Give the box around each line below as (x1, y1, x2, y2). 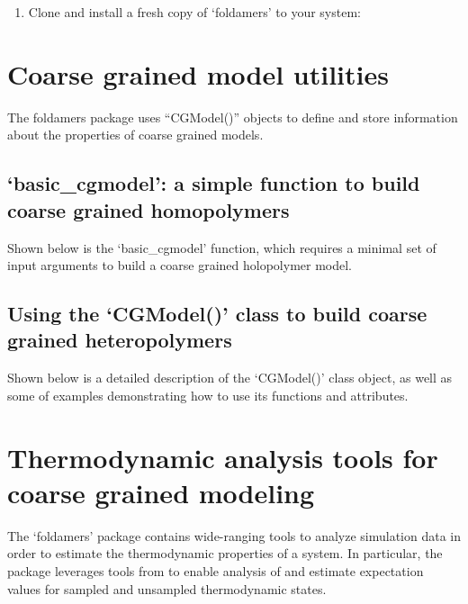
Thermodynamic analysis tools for (7, 438, 438, 475)
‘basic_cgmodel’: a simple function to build (7, 169, 420, 197)
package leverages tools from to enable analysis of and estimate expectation (7, 561, 424, 580)
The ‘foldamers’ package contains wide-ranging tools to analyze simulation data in (7, 526, 461, 545)
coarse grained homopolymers (7, 195, 290, 223)
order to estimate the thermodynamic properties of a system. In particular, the (7, 544, 443, 563)
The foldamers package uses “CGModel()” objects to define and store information (7, 107, 458, 126)
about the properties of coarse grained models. (7, 125, 264, 144)
